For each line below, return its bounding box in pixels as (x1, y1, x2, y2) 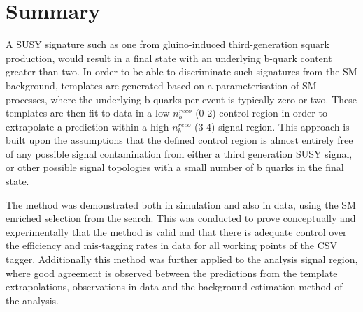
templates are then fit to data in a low (6, 105, 170, 120)
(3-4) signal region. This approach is (194, 119, 350, 133)
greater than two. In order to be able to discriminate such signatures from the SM (6, 64, 357, 79)
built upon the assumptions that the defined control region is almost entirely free (6, 133, 353, 147)
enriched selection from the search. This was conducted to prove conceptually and (6, 211, 356, 225)
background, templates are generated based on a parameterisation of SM (6, 77, 317, 92)
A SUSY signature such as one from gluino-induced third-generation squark (6, 37, 329, 52)
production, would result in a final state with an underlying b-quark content (6, 50, 332, 65)
